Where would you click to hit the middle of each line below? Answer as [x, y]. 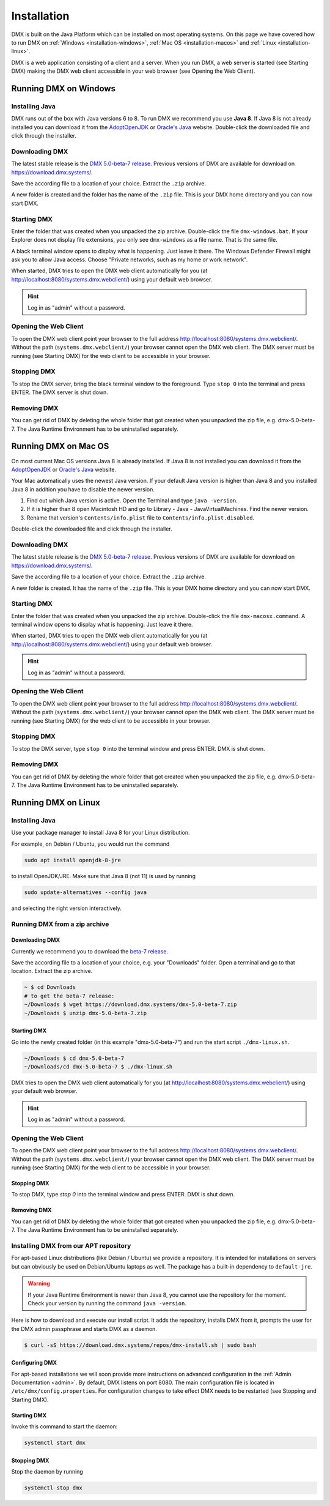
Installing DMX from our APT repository [71, 1246]
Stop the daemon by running [47, 1472]
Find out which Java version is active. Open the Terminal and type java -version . [132, 501]
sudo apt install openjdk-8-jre [73, 860]
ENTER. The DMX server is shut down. [60, 392]
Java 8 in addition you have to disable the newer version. [83, 489]
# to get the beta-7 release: [69, 996]
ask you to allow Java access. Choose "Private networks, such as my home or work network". [130, 259]
